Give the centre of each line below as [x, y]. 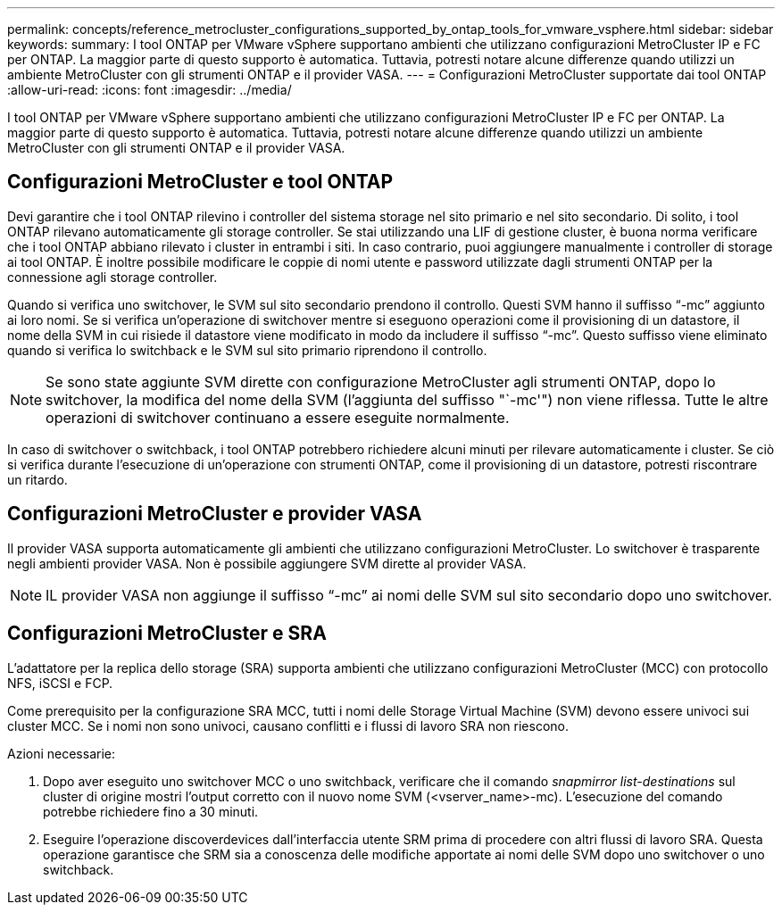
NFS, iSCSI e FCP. [60, 683]
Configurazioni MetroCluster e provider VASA [215, 514]
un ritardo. [37, 479]
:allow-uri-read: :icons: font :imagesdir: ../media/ [150, 90]
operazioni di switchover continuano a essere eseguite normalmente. [278, 417]
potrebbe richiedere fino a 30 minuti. [151, 811]
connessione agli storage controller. [112, 277]
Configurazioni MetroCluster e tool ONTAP [200, 182]
